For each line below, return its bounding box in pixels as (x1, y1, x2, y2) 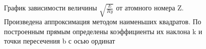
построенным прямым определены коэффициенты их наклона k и (4, 26, 203, 36)
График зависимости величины (4, 2, 97, 12)
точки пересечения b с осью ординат (4, 36, 115, 46)
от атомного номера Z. (116, 2, 184, 12)
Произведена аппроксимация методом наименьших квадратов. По (4, 16, 202, 27)
